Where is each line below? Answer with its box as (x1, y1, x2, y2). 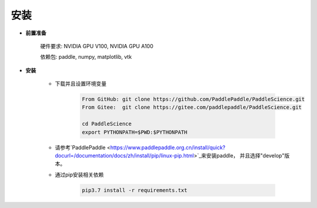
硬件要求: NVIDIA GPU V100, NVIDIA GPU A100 (40, 42, 154, 49)
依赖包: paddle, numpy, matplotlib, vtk (40, 53, 132, 61)
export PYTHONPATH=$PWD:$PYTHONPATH (82, 129, 188, 135)
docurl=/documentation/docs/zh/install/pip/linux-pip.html (55, 152, 194, 159)
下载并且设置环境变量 (55, 80, 107, 88)
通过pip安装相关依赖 (55, 171, 104, 178)
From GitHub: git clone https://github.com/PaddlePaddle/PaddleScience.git (82, 96, 305, 103)
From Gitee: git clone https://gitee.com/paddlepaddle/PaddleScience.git (82, 104, 302, 111)
